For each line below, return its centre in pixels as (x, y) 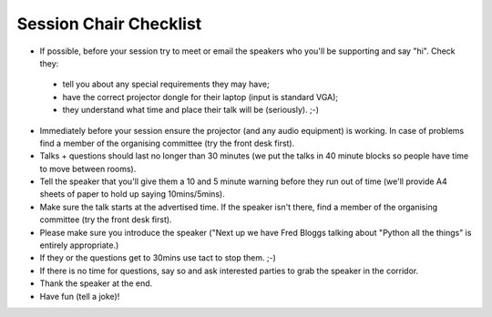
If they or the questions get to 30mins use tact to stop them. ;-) (158, 258)
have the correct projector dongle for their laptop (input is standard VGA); (200, 97)
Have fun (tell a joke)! (80, 296)
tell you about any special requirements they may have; (166, 84)
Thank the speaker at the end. (96, 283)
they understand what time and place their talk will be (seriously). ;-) (190, 110)
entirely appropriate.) (79, 245)
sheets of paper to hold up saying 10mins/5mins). (132, 194)
